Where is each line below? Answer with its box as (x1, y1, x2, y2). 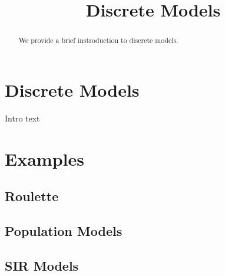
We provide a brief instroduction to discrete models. (18, 35, 178, 45)
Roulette (5, 187, 59, 205)
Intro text (5, 111, 40, 124)
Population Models (5, 221, 123, 239)
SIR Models (5, 256, 79, 274)
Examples (5, 146, 84, 170)
